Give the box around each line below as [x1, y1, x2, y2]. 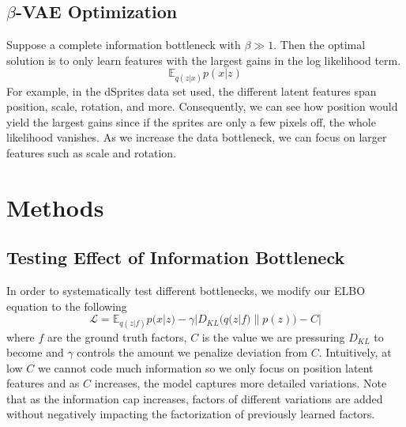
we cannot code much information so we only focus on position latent [37, 359, 374, 376]
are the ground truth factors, [47, 328, 187, 345]
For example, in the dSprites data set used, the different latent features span [6, 82, 377, 99]
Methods [6, 191, 104, 223]
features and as [6, 375, 80, 391]
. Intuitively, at [318, 344, 392, 361]
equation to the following [6, 297, 127, 314]
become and [6, 344, 64, 361]
